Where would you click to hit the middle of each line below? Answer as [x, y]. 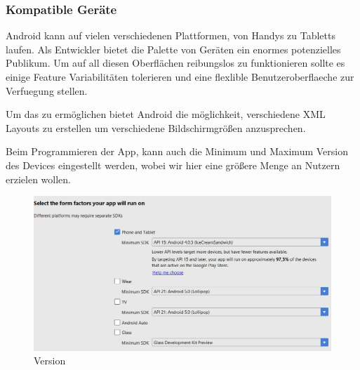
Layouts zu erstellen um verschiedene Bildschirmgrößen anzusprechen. [156, 127]
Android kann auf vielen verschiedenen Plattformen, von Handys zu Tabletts [171, 35]
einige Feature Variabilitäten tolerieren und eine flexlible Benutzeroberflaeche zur [180, 77]
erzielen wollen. [38, 179]
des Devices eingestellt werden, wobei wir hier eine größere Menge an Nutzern [173, 165]
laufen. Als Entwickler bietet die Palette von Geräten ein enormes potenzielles [173, 49]
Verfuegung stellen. [47, 90]
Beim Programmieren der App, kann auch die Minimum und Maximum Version [177, 151]
